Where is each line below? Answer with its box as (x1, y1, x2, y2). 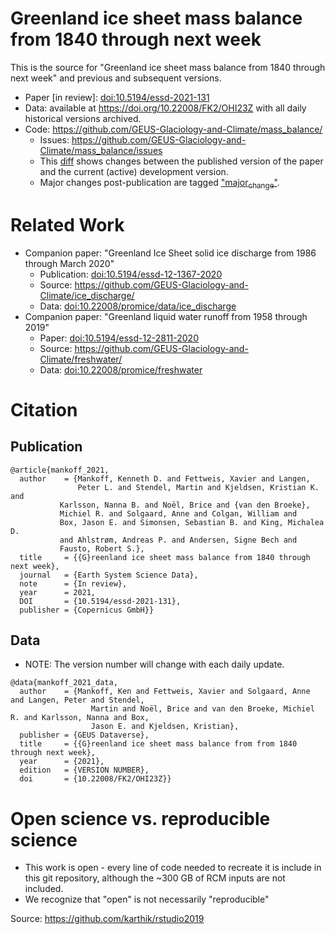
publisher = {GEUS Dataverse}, (19, 730, 150, 741)
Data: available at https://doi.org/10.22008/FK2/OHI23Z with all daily (24, 102, 307, 114)
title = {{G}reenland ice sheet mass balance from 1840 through (19, 552, 311, 562)
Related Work (10, 213, 125, 236)
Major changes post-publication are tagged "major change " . (39, 176, 280, 191)
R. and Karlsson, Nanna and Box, (10, 713, 150, 723)
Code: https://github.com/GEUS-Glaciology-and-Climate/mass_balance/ (24, 123, 323, 135)
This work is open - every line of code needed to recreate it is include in (24, 862, 322, 874)
